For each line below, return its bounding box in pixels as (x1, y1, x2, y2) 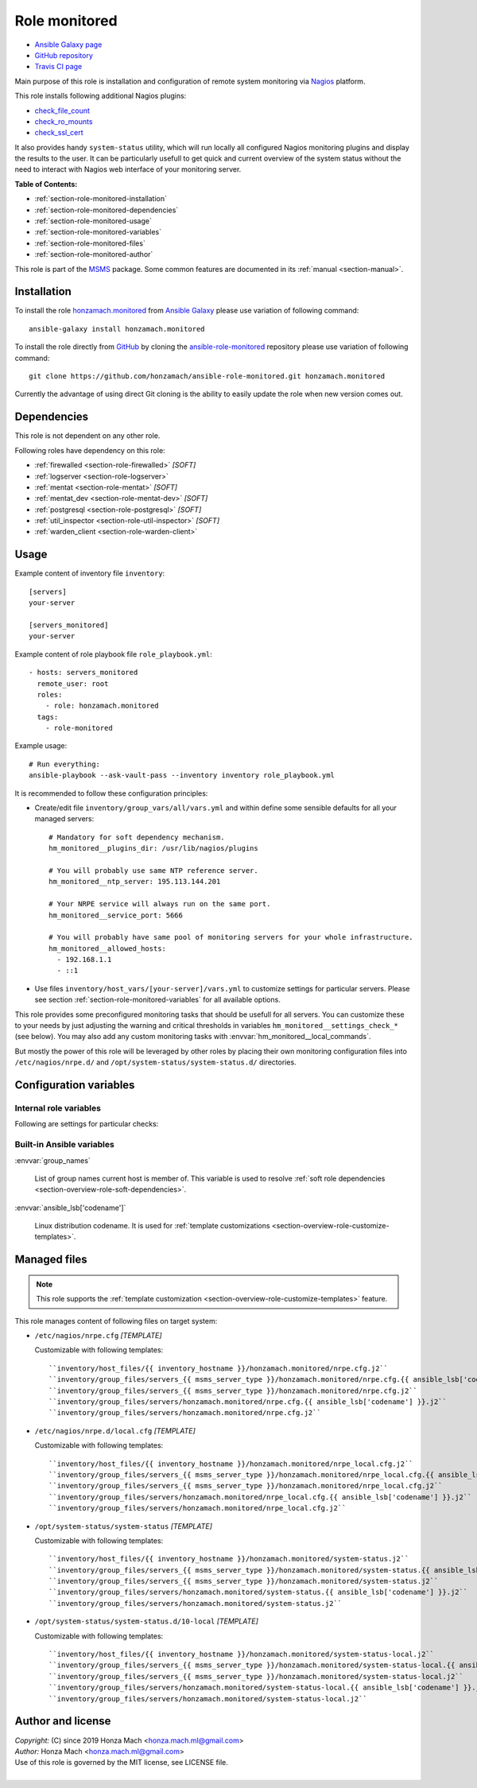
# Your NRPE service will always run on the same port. (48, 899, 271, 909)
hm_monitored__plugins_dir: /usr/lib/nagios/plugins (48, 844, 258, 853)
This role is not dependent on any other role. (14, 431, 161, 440)
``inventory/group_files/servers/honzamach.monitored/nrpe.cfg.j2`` (48, 1408, 321, 1418)
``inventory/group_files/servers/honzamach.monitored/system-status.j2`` (48, 1599, 343, 1608)
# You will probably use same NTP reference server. (48, 866, 258, 875)
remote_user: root (37, 679, 109, 688)
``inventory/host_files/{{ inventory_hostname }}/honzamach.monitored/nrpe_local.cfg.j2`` (48, 1459, 413, 1468)
